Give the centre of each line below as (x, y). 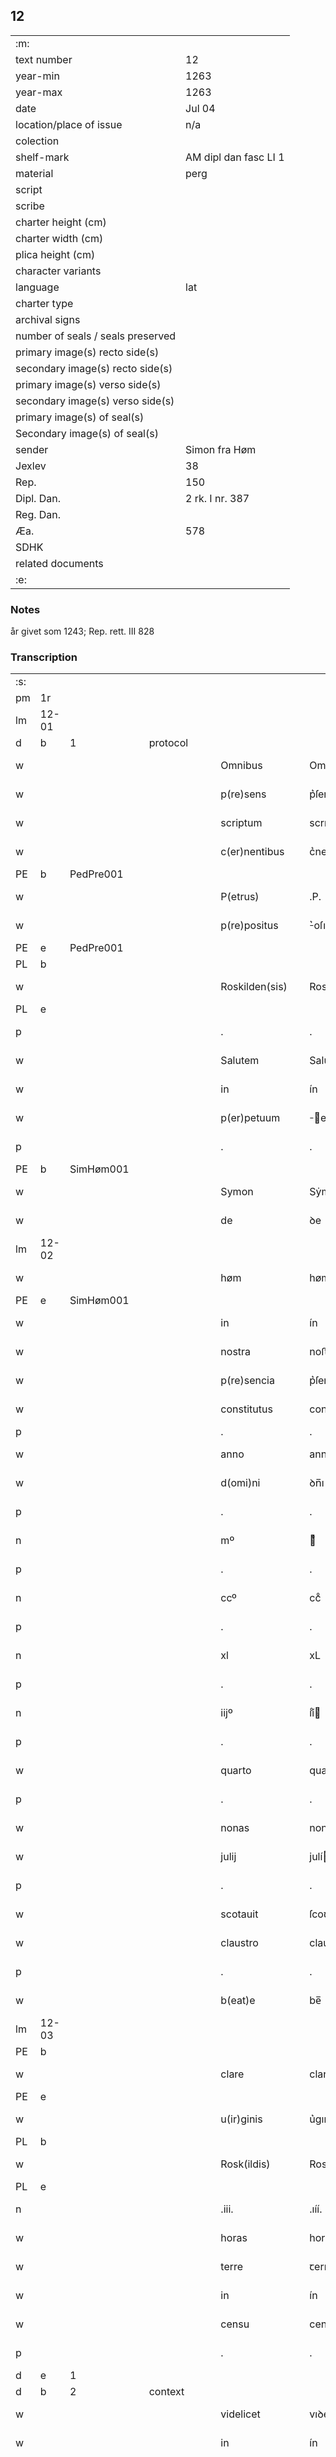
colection (37, 141)
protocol (168, 743)
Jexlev (31, 466)
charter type (44, 303)
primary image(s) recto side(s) (87, 352)
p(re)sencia (247, 1381)
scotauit (239, 1914)
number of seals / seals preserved (96, 336)
